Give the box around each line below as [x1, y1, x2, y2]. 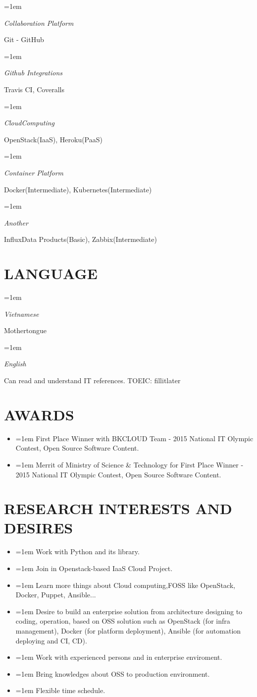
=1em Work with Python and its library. [15, 546, 140, 557]
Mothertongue [4, 325, 47, 336]
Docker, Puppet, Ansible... [15, 589, 96, 600]
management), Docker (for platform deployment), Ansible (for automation [15, 625, 241, 636]
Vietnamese [4, 308, 39, 319]
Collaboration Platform [4, 17, 74, 28]
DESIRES [4, 518, 73, 538]
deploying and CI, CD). [15, 635, 87, 645]
